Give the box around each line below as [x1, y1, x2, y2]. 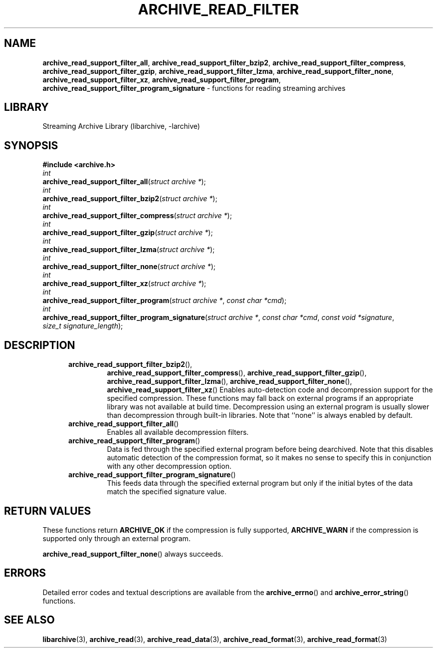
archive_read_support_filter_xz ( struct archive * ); [42, 279, 207, 288]
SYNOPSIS [4, 139, 58, 152]
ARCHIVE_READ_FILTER [138, 1, 299, 18]
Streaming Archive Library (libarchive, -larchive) [42, 122, 200, 131]
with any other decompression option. [107, 462, 231, 471]
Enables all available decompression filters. [107, 428, 249, 437]
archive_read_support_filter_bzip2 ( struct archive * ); [42, 194, 218, 203]
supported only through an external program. [42, 534, 191, 543]
